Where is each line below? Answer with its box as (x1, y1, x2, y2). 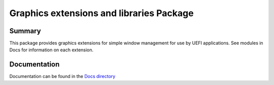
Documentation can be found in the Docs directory (9, 73, 116, 79)
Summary (9, 27, 41, 35)
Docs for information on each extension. (9, 47, 94, 53)
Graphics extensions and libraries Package (9, 8, 194, 19)
